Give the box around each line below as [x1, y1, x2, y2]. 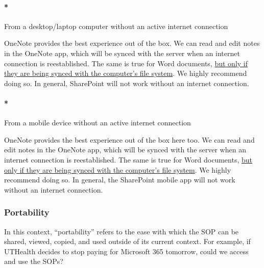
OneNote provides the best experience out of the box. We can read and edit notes [4, 38, 260, 48]
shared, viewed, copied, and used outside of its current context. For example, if [4, 236, 251, 247]
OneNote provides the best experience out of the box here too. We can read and [4, 134, 255, 145]
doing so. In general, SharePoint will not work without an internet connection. [4, 77, 249, 88]
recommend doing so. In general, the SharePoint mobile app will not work [4, 174, 235, 185]
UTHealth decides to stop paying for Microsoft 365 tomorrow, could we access [4, 246, 249, 256]
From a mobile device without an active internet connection [4, 117, 191, 128]
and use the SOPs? [4, 256, 63, 266]
